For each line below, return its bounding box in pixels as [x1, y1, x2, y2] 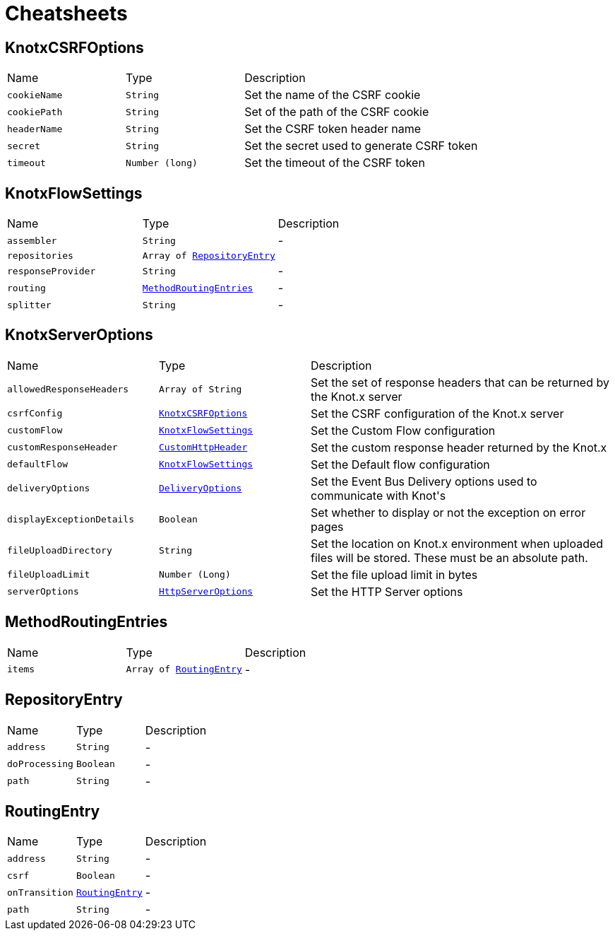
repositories [7, 250, 73, 262]
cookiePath [7, 106, 63, 117]
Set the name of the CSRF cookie [244, 88, 421, 103]
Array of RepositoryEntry [142, 250, 275, 262]
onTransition [7, 887, 73, 898]
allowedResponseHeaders [7, 384, 129, 395]
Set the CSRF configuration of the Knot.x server [311, 406, 564, 421]
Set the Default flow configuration [311, 457, 490, 472]
